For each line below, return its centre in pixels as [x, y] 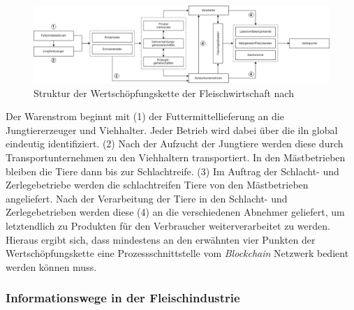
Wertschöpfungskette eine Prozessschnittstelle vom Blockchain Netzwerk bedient [177, 253]
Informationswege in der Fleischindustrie [123, 298]
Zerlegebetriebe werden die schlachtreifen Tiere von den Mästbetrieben [157, 185]
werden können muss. [51, 266]
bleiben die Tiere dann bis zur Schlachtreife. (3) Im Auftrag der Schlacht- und [172, 171]
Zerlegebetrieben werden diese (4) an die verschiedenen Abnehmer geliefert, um [175, 212]
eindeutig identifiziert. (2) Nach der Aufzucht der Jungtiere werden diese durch [175, 143]
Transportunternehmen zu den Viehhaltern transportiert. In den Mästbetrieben [176, 157]
